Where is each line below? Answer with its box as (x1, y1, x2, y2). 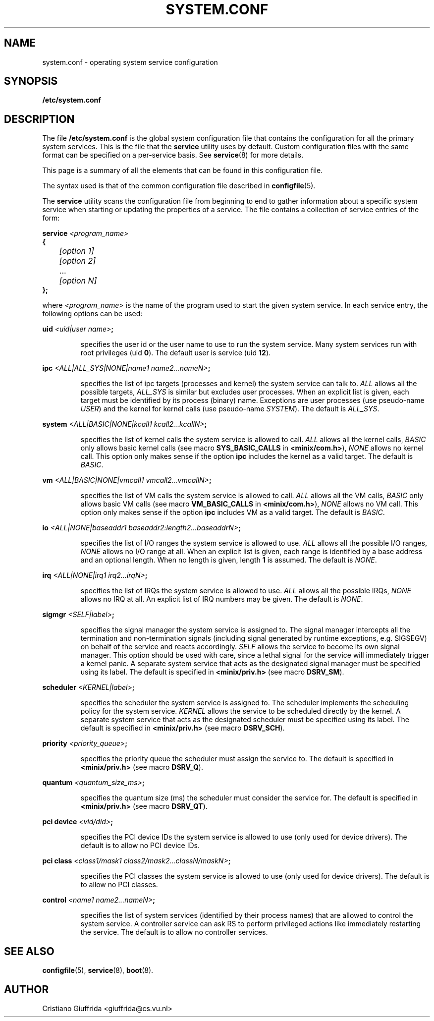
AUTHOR (4, 983, 49, 996)
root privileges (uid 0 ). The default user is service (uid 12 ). (80, 348, 271, 357)
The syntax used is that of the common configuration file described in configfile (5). (42, 181, 316, 190)
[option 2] (59, 256, 96, 266)
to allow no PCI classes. (80, 880, 158, 889)
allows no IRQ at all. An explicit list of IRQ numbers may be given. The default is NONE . (80, 595, 363, 604)
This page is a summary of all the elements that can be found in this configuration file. (42, 166, 323, 175)
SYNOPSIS (4, 75, 58, 88)
